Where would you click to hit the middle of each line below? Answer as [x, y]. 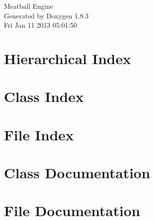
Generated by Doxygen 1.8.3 [46, 15]
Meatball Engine [29, 6]
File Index [39, 134]
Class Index [44, 96]
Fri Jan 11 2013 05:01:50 [40, 25]
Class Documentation [77, 173]
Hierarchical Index [67, 58]
